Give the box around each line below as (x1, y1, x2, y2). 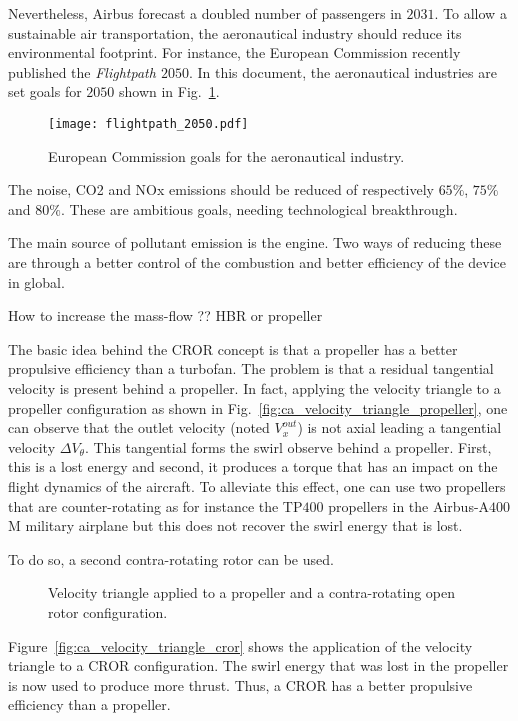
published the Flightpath (8, 61, 156, 82)
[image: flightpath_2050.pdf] (48, 116, 249, 131)
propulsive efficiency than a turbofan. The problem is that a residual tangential (8, 358, 494, 379)
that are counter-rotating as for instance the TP (8, 495, 303, 516)
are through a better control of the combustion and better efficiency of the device (8, 252, 507, 272)
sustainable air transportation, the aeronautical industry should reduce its (8, 22, 462, 43)
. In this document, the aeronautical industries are (188, 61, 497, 82)
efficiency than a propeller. (8, 694, 171, 715)
